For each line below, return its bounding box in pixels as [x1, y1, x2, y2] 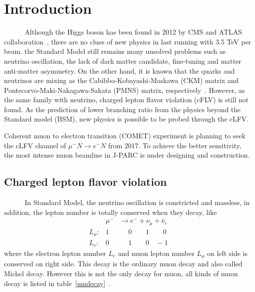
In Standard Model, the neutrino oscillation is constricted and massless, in [24, 197, 250, 208]
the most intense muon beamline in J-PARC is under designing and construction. [4, 150, 250, 160]
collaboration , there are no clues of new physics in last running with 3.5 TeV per [4, 36, 251, 46]
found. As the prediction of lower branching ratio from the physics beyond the [4, 104, 241, 114]
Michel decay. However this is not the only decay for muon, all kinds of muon [4, 268, 238, 278]
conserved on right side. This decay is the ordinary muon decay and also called [4, 258, 243, 269]
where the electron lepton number [4, 248, 106, 258]
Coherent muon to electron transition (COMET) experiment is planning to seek [4, 130, 246, 141]
